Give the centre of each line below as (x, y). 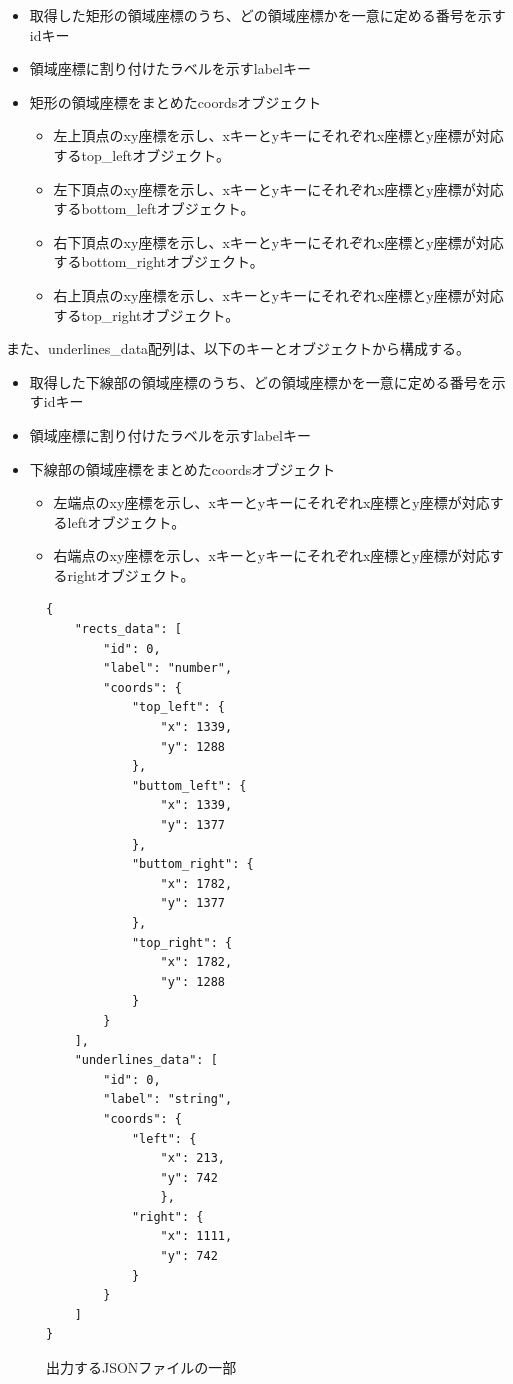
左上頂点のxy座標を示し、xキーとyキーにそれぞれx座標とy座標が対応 (278, 135)
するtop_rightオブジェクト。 (146, 314)
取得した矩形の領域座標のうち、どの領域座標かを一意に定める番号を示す (267, 15)
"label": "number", (168, 668)
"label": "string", (168, 1099)
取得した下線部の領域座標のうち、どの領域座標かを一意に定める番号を (260, 381)
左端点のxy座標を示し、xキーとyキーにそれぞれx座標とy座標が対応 (271, 502)
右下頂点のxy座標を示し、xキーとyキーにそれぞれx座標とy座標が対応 (278, 241)
